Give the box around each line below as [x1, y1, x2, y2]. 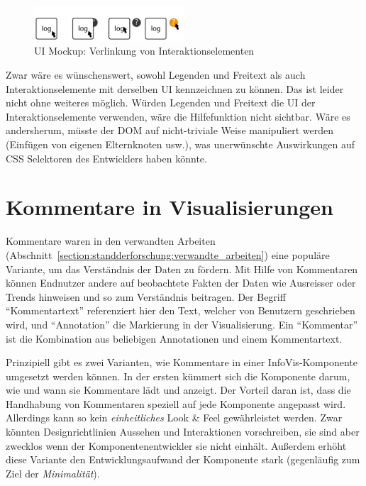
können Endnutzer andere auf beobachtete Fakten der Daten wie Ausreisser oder [6, 275, 356, 290]
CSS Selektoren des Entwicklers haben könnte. [6, 150, 207, 165]
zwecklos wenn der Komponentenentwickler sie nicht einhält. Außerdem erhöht [6, 438, 347, 453]
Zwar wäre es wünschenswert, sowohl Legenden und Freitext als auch [6, 67, 306, 82]
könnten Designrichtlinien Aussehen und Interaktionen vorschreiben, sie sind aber [6, 424, 360, 439]
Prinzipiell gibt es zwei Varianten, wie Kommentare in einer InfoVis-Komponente [6, 355, 357, 370]
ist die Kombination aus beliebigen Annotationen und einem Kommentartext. [6, 331, 343, 346]
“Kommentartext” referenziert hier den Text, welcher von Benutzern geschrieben [6, 303, 355, 318]
